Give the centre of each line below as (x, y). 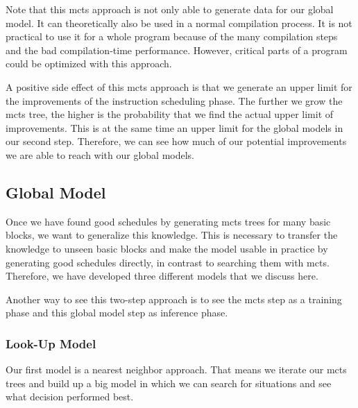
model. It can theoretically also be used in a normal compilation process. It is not (179, 23)
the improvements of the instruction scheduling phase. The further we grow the (174, 100)
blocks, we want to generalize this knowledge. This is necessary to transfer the (172, 235)
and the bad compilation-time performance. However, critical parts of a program (177, 50)
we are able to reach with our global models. (100, 154)
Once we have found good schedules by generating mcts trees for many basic (168, 221)
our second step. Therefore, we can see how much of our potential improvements (176, 141)
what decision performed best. (70, 397)
